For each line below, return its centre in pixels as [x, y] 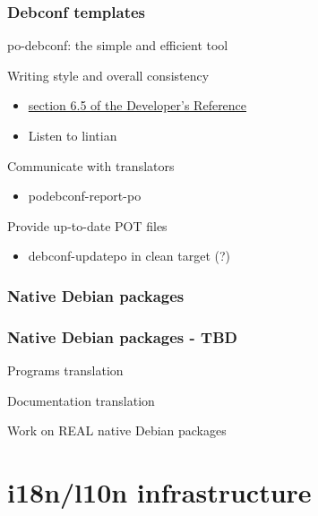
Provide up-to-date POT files [87, 225]
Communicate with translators [91, 165]
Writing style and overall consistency [108, 75]
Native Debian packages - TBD [122, 336]
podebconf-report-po [85, 196]
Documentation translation [81, 400]
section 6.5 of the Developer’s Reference [138, 105]
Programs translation [65, 370]
